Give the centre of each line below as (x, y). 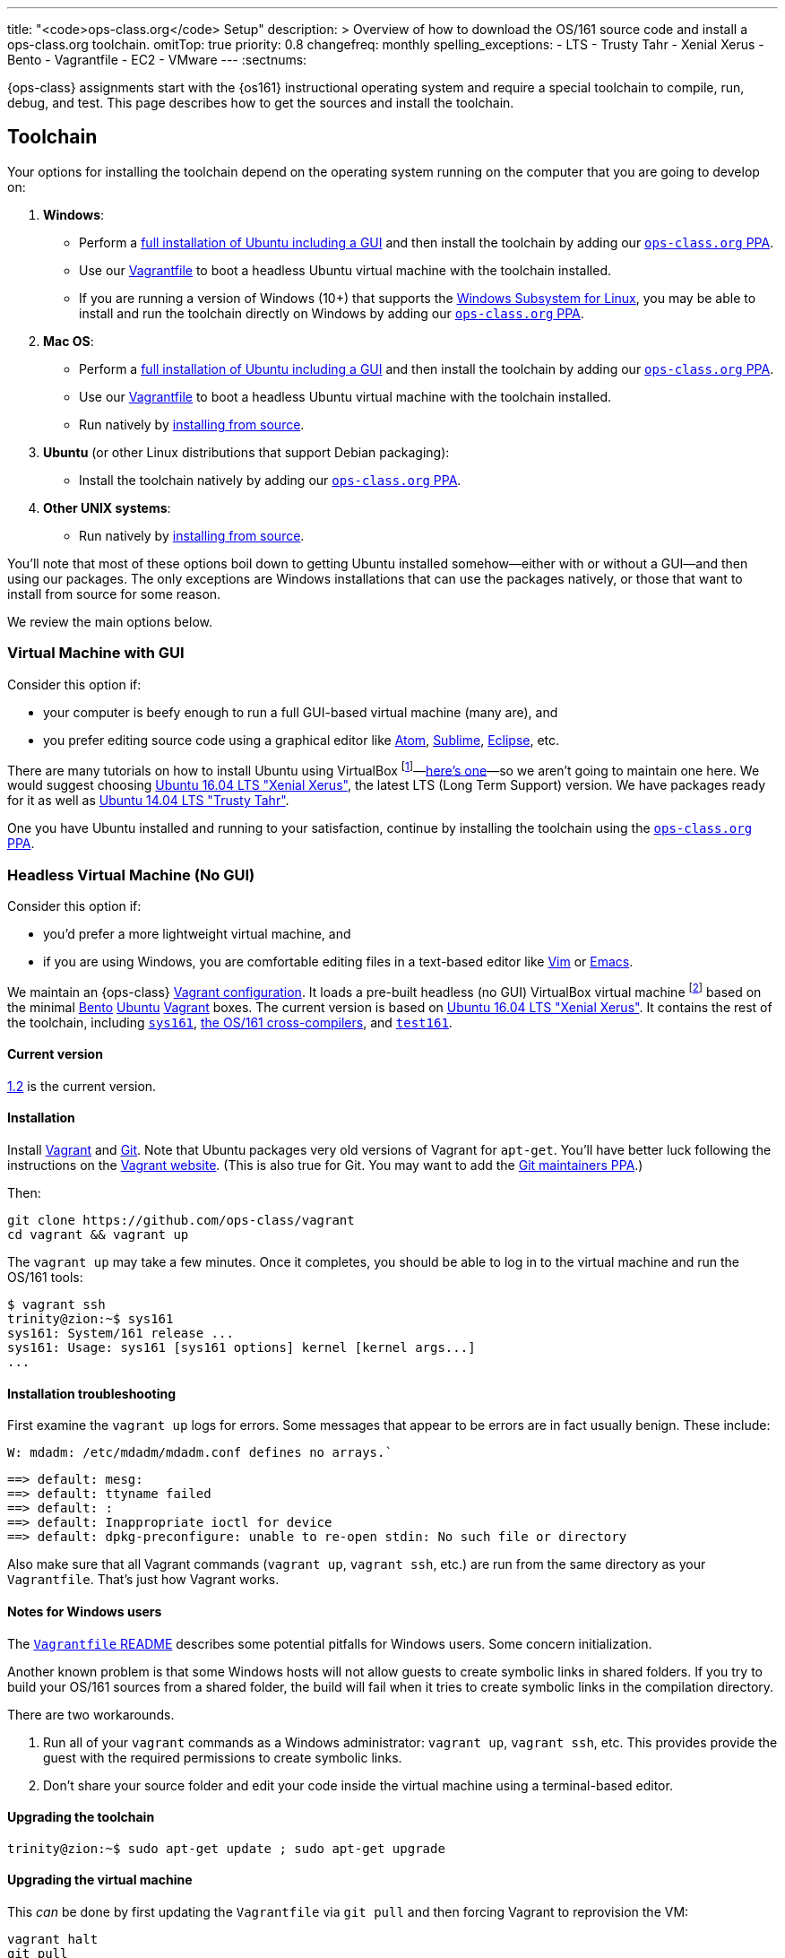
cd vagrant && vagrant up (98, 1235)
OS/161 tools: (45, 1278)
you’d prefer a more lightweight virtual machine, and (197, 934)
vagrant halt (53, 1939)
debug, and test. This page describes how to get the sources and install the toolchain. (261, 103)
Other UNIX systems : (107, 507)
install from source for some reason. (114, 593)
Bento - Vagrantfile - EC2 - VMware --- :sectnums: (157, 60)
